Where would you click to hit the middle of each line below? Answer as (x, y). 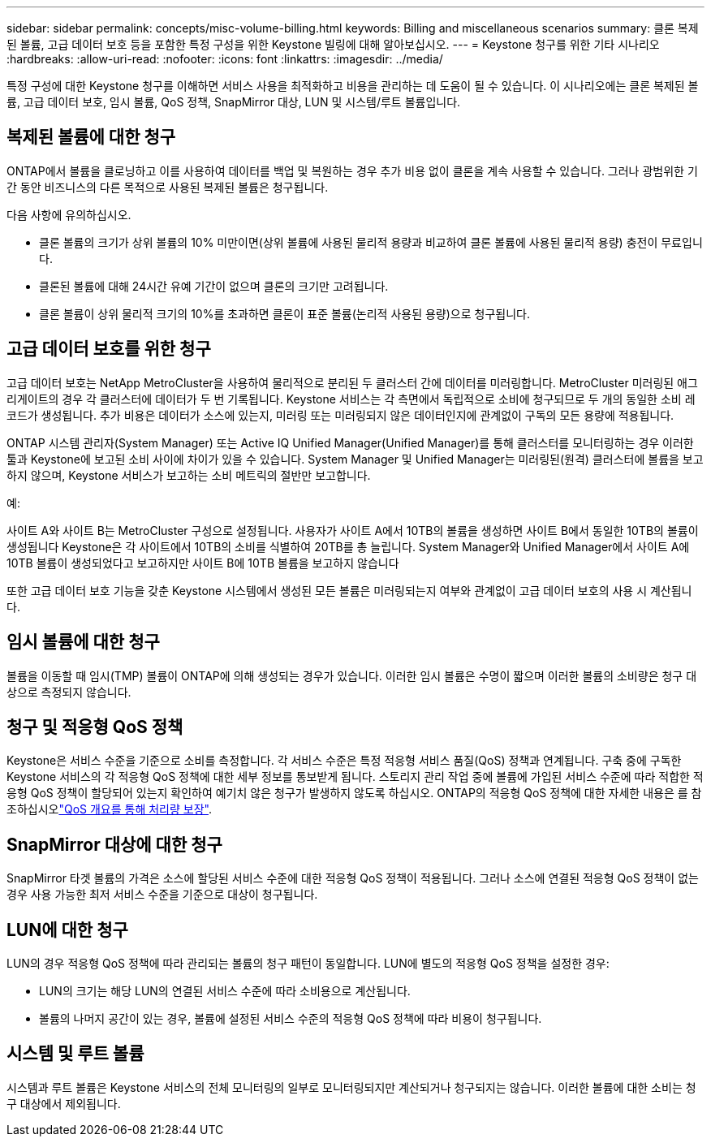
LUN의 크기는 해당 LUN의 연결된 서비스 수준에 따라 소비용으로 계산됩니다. (225, 991)
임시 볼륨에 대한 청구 (83, 642)
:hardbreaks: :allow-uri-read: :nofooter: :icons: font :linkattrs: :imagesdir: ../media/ (225, 59)
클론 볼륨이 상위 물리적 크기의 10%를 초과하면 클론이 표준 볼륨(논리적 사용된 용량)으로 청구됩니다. (284, 313)
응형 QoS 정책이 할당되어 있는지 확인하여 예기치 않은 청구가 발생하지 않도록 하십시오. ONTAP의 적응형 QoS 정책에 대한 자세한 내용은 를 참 (354, 793)
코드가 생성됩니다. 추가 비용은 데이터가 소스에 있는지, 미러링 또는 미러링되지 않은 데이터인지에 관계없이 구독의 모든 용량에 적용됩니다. (340, 415)
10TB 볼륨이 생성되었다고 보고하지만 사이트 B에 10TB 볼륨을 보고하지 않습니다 (203, 563)
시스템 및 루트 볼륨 (75, 1054)
